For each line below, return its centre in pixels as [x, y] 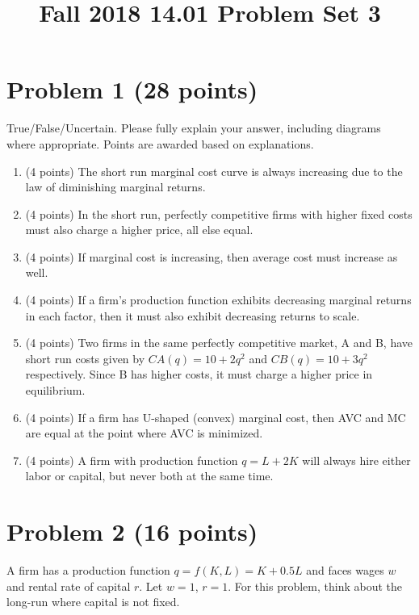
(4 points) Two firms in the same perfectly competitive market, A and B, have [219, 343]
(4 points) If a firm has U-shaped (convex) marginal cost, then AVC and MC [216, 417]
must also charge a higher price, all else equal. [139, 230]
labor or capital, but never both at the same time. [149, 476]
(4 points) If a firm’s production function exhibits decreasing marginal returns [218, 300]
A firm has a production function [88, 570]
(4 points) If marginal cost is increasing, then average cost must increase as [212, 256]
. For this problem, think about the [315, 586]
